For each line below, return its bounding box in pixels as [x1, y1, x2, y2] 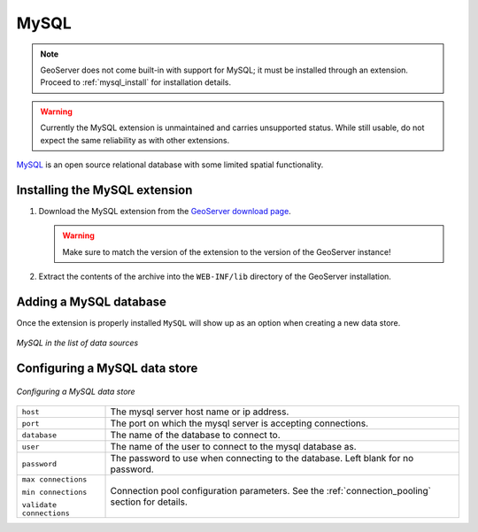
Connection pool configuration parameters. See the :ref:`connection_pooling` [110, 485, 431, 497]
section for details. [110, 496, 188, 508]
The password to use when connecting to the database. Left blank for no [110, 452, 414, 465]
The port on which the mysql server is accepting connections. [110, 417, 369, 429]
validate [21, 500, 58, 510]
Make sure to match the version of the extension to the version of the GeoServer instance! [62, 246, 391, 257]
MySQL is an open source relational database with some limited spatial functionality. [16, 159, 324, 170]
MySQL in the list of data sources [16, 337, 139, 349]
